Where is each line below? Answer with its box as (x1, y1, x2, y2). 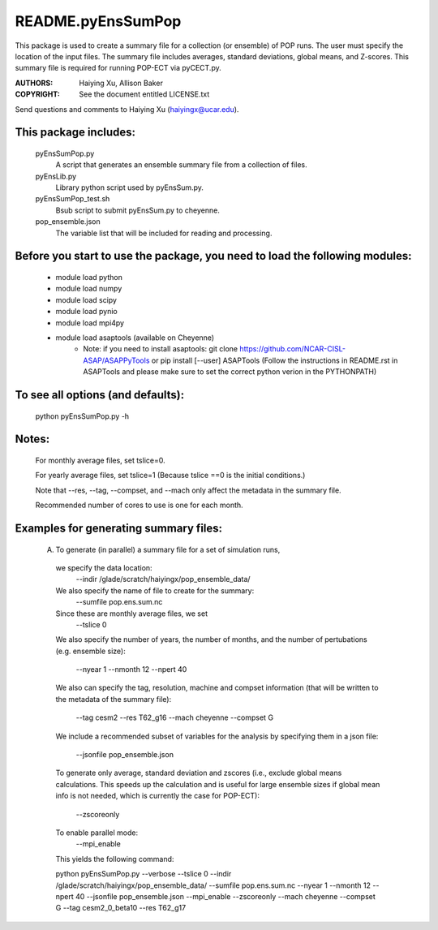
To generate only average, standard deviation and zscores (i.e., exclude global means (55, 768, 342, 778)
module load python (55, 273, 123, 282)
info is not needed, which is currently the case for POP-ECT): (55, 791, 260, 801)
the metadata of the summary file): (55, 694, 172, 704)
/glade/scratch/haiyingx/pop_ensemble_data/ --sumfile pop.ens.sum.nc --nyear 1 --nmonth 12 (55, 880, 371, 890)
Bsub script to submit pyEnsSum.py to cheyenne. (55, 205, 221, 215)
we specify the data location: (55, 562, 153, 572)
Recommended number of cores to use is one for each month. (35, 500, 243, 510)
